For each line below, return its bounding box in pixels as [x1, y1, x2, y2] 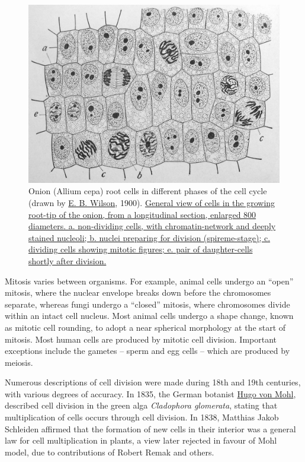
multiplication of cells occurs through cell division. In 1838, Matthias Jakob [5, 411, 279, 423]
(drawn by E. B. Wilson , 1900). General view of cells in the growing [28, 196, 275, 208]
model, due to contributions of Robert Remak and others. [5, 445, 214, 458]
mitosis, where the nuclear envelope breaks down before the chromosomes [5, 286, 271, 299]
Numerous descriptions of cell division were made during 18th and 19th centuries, [5, 376, 301, 388]
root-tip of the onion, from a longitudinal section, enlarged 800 [28, 208, 256, 220]
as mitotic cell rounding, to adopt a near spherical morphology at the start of [5, 321, 286, 333]
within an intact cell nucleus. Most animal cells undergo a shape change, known [5, 309, 294, 322]
